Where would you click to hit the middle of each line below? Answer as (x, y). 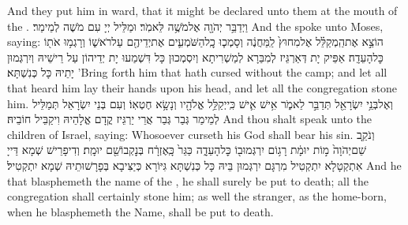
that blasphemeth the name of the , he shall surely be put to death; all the (188, 180)
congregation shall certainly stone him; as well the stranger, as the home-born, (197, 196)
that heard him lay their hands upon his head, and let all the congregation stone (202, 87)
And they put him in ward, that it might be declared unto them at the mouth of (202, 10)
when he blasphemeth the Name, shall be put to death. (140, 211)
